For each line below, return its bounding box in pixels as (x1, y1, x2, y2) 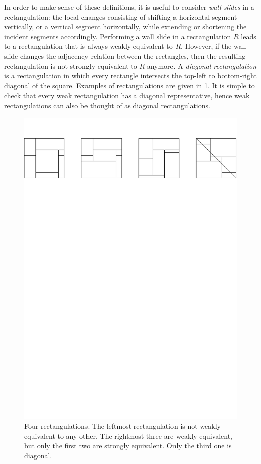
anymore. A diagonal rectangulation (147, 60, 257, 71)
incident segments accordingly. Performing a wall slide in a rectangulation (4, 31, 231, 41)
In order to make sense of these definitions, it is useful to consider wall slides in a (4, 2, 254, 12)
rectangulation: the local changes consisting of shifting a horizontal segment (4, 11, 237, 22)
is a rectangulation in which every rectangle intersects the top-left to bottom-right (4, 70, 257, 81)
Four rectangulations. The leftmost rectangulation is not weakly (24, 421, 221, 431)
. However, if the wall (181, 41, 246, 51)
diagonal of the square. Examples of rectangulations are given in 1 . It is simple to (4, 80, 255, 90)
